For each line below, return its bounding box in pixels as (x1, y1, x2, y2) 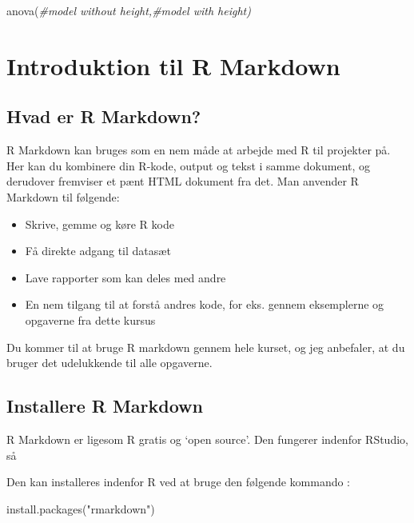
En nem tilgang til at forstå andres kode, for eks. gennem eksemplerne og (25, 296, 384, 313)
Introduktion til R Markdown (6, 49, 340, 82)
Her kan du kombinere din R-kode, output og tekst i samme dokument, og (6, 157, 371, 174)
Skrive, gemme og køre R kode (25, 215, 174, 232)
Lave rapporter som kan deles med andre (25, 269, 226, 285)
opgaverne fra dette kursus (25, 311, 156, 328)
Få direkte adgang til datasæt (25, 242, 171, 259)
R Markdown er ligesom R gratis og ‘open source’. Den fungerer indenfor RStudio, (6, 430, 408, 447)
